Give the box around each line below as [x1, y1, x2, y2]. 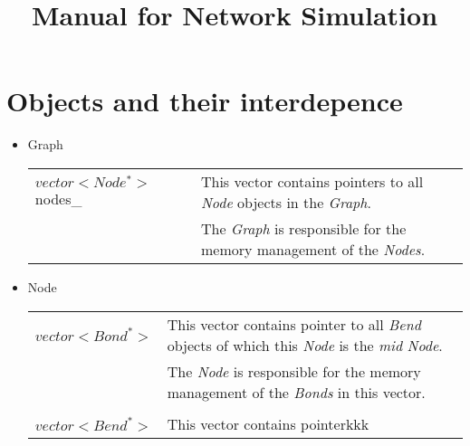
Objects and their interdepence [6, 82, 403, 119]
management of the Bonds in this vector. [167, 381, 426, 403]
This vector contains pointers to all [200, 170, 424, 192]
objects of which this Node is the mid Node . [167, 334, 443, 356]
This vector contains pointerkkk [167, 413, 369, 434]
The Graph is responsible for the [200, 217, 407, 239]
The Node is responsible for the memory [167, 360, 421, 382]
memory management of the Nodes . [200, 238, 426, 260]
